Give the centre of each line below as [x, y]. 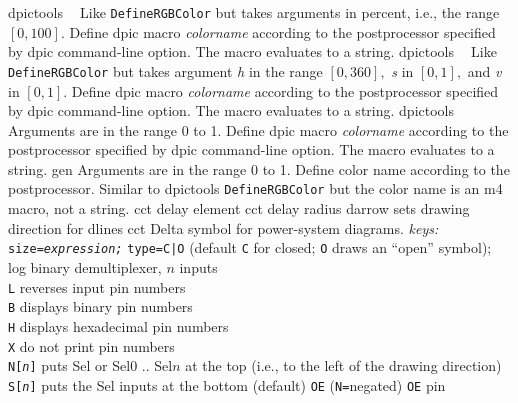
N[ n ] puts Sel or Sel [69, 365]
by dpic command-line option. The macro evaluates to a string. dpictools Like [252, 51]
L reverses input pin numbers [97, 286]
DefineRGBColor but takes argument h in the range [165, 70]
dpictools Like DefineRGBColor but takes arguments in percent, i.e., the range [254, 12]
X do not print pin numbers [91, 345]
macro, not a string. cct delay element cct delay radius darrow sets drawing [239, 208]
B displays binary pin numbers [100, 306]
